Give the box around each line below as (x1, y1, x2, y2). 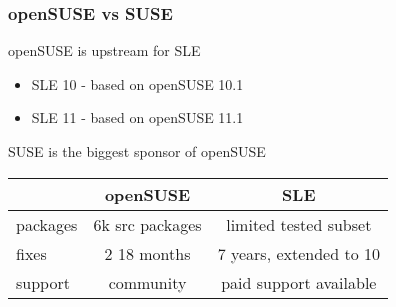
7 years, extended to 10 (217, 241, 380, 265)
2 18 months (104, 241, 191, 265)
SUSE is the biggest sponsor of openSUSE (8, 141, 266, 161)
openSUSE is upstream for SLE (8, 40, 201, 61)
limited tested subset (226, 212, 372, 236)
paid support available (221, 270, 377, 294)
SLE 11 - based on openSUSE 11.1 (31, 107, 244, 128)
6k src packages (93, 212, 202, 236)
